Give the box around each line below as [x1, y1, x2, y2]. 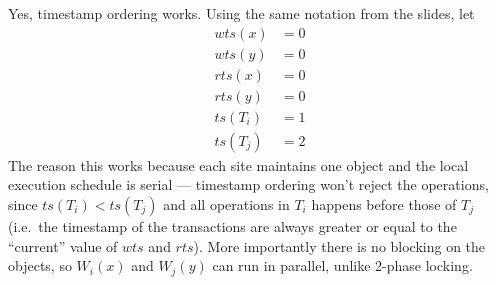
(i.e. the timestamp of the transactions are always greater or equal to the [8, 215, 457, 236]
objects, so [8, 255, 72, 276]
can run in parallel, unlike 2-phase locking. [212, 255, 473, 276]
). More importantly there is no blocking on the [193, 235, 486, 256]
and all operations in [163, 193, 290, 214]
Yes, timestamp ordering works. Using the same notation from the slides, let [8, 3, 475, 23]
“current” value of [8, 235, 118, 256]
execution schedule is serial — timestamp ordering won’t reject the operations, [8, 174, 489, 195]
